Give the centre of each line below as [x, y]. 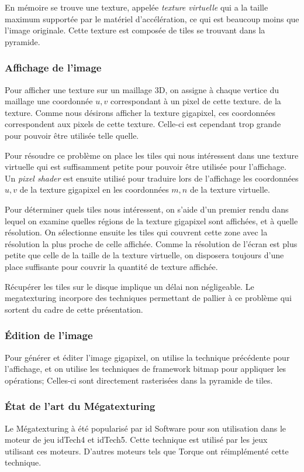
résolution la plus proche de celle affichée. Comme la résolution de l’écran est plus [151, 243]
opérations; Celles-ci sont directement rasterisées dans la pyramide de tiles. [139, 380]
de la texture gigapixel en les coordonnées [94, 189]
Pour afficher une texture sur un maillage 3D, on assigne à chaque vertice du [142, 89]
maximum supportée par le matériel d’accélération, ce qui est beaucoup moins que [152, 18]
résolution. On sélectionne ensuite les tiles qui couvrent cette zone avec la [136, 232]
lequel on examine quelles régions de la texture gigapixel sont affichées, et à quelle [151, 220]
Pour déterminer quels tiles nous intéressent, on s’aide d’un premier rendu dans [147, 209]
